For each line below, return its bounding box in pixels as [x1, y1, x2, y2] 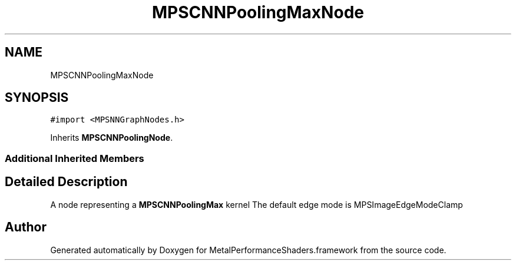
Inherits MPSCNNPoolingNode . [50, 132, 173, 143]
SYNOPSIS [5, 90, 69, 105]
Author [5, 220, 47, 235]
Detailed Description [5, 174, 128, 190]
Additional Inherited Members [5, 152, 144, 164]
